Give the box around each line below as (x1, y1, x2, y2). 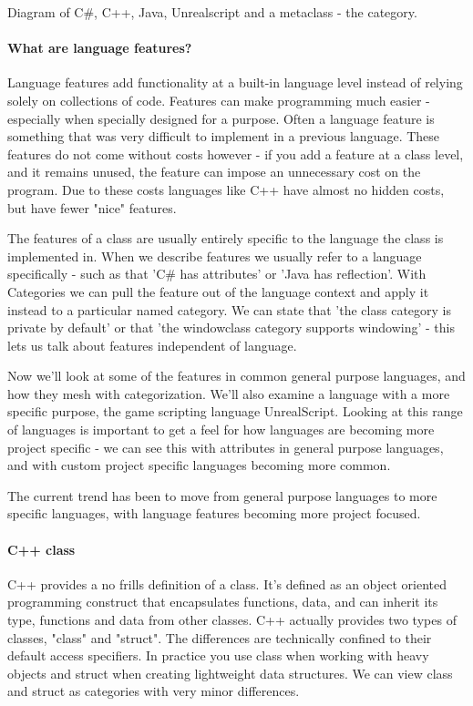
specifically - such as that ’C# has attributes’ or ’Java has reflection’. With (7, 264, 427, 283)
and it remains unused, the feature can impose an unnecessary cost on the (7, 162, 421, 181)
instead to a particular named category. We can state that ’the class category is (7, 300, 452, 319)
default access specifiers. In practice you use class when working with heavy (7, 646, 429, 665)
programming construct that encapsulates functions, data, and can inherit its (7, 592, 438, 611)
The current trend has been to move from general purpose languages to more (7, 486, 437, 505)
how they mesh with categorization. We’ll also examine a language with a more (7, 384, 450, 403)
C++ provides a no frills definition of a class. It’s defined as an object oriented (7, 574, 447, 593)
